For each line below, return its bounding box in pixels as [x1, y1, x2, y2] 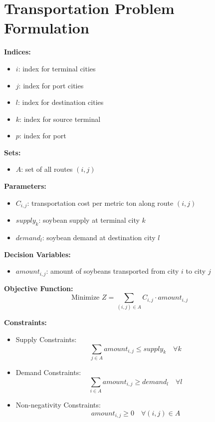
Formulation [4, 17, 89, 38]
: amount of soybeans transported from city [46, 266, 179, 276]
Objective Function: [4, 283, 73, 293]
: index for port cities [18, 80, 84, 90]
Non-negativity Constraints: [15, 399, 101, 410]
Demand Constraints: [15, 367, 81, 377]
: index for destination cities [17, 97, 104, 107]
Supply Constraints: [15, 334, 77, 345]
